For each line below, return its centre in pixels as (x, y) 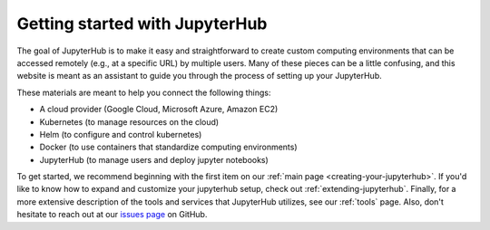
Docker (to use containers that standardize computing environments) (169, 147)
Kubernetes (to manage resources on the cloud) (129, 121)
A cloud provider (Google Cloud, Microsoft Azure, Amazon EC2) (159, 110)
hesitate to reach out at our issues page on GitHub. (112, 215)
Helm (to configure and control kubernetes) (121, 134)
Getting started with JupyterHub (142, 24)
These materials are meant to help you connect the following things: (144, 92)
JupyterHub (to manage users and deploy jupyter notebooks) (154, 159)
